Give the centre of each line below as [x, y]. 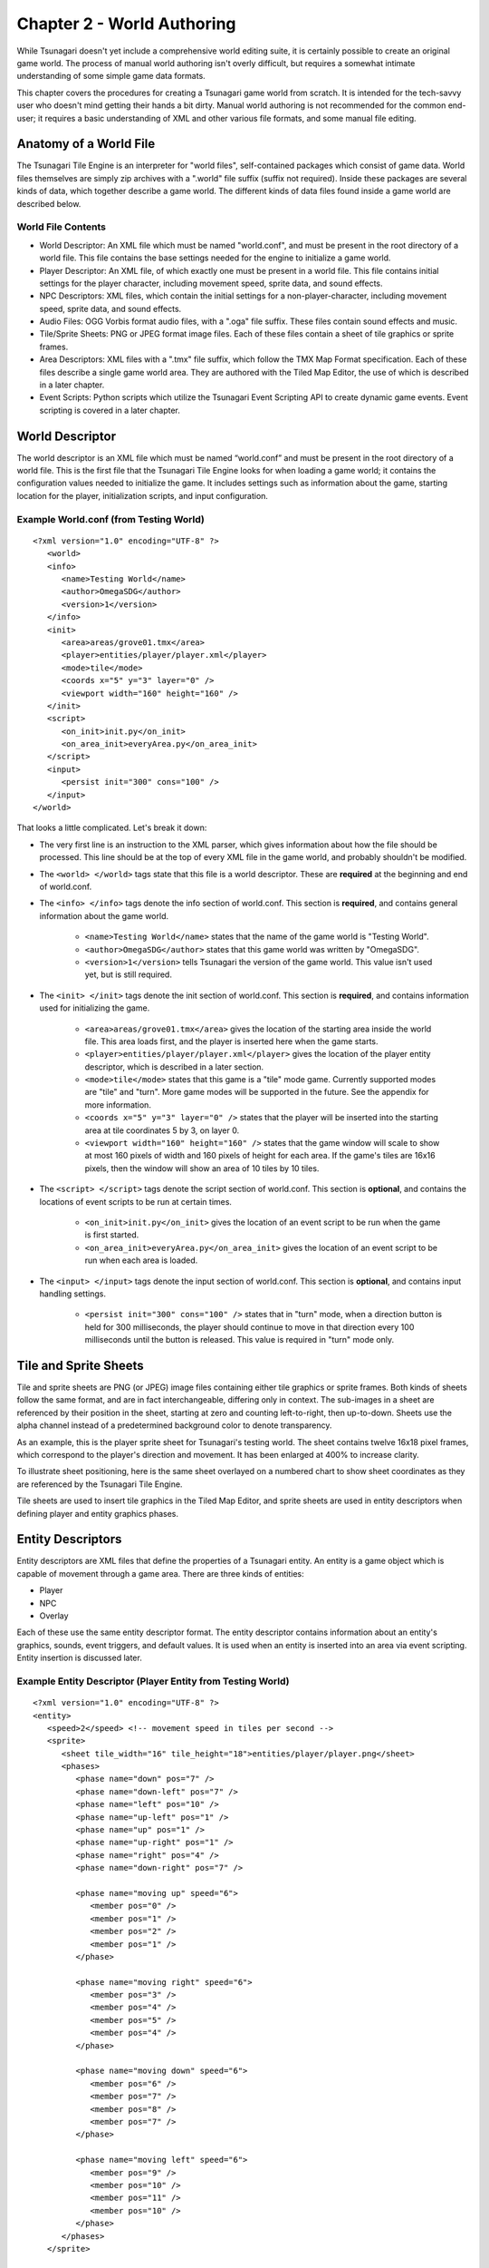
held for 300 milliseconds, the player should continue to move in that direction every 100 [249, 1327]
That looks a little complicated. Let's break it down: [112, 828]
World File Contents [61, 227]
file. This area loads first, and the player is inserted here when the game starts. [232, 1041]
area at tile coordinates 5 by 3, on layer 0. [162, 1130]
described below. [49, 203]
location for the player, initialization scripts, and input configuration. [143, 495]
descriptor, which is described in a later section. [174, 1067]
